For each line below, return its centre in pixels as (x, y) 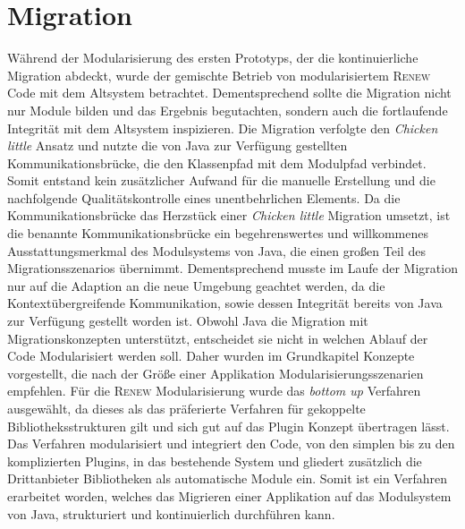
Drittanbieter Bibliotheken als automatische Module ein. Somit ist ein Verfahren (227, 478)
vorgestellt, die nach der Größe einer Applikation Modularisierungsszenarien (216, 373)
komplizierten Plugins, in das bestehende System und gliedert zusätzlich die (215, 461)
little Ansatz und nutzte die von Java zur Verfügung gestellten (178, 145)
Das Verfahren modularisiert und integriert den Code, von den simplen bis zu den (231, 444)
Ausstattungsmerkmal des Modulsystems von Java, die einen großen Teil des (216, 250)
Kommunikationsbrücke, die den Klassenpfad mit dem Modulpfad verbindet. (217, 162)
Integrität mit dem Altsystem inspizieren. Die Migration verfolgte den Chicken (223, 128)
